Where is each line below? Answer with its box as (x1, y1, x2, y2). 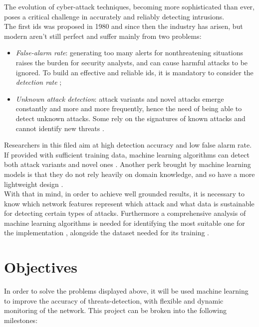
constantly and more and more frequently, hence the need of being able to (15, 103, 242, 114)
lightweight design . (4, 178, 63, 189)
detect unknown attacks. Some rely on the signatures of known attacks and (15, 113, 246, 123)
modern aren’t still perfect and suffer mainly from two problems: (4, 30, 202, 41)
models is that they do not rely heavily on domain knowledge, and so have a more (4, 168, 255, 179)
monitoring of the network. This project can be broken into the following (4, 305, 227, 316)
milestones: (4, 315, 38, 325)
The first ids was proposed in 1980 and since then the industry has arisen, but (4, 21, 243, 31)
